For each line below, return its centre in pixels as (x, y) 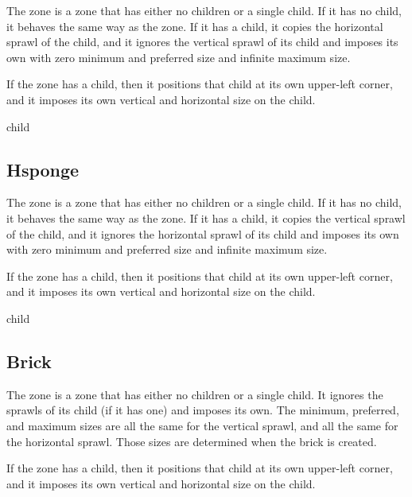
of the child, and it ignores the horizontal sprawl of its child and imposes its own (203, 233)
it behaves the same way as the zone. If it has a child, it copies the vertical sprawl (206, 217)
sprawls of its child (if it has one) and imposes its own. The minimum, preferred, (203, 410)
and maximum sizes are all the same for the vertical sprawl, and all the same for (202, 425)
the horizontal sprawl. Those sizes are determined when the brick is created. (192, 441)
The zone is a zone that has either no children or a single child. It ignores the (195, 394)
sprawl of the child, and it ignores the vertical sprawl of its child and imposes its (202, 42)
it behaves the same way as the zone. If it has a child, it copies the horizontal (195, 26)
